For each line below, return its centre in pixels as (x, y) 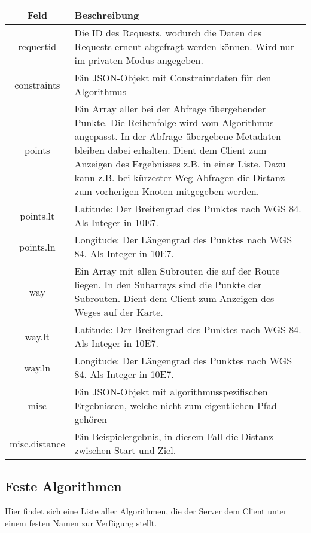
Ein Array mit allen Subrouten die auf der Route (177, 271)
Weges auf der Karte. (119, 312)
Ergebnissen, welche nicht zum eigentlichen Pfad (176, 405)
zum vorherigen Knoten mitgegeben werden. (167, 191)
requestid (37, 46)
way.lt (37, 336)
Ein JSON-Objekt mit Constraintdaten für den (173, 77)
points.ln (37, 246)
